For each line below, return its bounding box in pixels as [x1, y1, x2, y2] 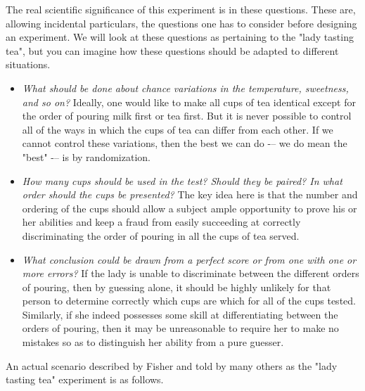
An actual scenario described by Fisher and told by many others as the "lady [6, 358, 338, 373]
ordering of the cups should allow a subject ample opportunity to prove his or [22, 200, 357, 215]
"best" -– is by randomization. [22, 149, 151, 164]
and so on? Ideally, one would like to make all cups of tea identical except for [22, 94, 356, 109]
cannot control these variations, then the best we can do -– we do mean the [22, 136, 347, 150]
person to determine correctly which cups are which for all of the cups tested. [22, 293, 356, 308]
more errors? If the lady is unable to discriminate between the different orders [22, 266, 359, 281]
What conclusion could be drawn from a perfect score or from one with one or [22, 252, 357, 267]
